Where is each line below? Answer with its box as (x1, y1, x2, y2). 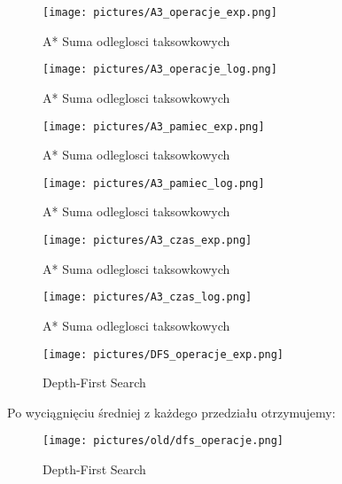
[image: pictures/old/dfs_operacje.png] (43, 434, 284, 448)
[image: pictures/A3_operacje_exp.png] (43, 6, 277, 19)
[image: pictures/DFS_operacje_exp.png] (43, 347, 284, 361)
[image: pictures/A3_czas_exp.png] (43, 234, 253, 246)
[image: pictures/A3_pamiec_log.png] (43, 176, 265, 190)
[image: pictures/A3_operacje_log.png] (43, 63, 277, 76)
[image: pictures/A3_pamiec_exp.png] (43, 120, 265, 133)
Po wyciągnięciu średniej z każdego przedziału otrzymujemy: (7, 402, 336, 421)
